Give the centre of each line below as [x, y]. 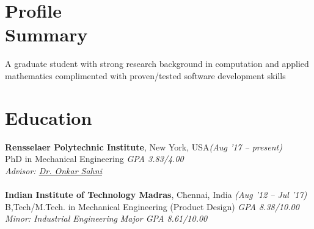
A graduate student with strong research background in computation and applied [157, 64]
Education [49, 117]
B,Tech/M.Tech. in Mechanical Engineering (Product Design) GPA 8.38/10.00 [152, 206]
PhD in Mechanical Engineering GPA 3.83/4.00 [94, 159]
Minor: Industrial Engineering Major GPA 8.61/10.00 [106, 218]
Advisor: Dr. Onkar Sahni [53, 170]
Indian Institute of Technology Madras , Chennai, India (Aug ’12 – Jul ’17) [156, 194]
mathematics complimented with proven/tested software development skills [145, 75]
